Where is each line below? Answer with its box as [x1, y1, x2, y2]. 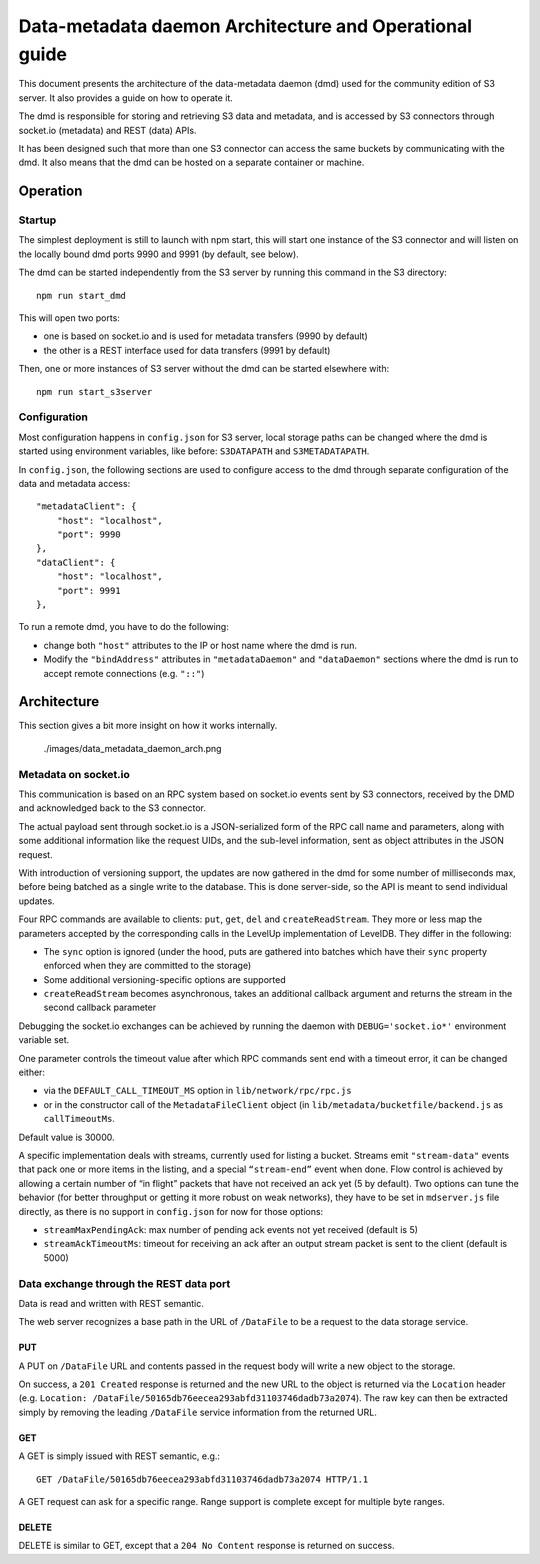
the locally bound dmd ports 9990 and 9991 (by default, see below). [18, 248, 299, 260]
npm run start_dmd [36, 290, 127, 301]
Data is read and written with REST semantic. [18, 1297, 205, 1309]
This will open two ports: [18, 312, 120, 324]
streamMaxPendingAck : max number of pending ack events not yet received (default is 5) [43, 1223, 419, 1235]
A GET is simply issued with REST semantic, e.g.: [18, 1450, 220, 1462]
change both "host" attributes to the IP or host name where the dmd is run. [43, 639, 357, 651]
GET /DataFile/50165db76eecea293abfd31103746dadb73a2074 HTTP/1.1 [36, 1473, 369, 1485]
